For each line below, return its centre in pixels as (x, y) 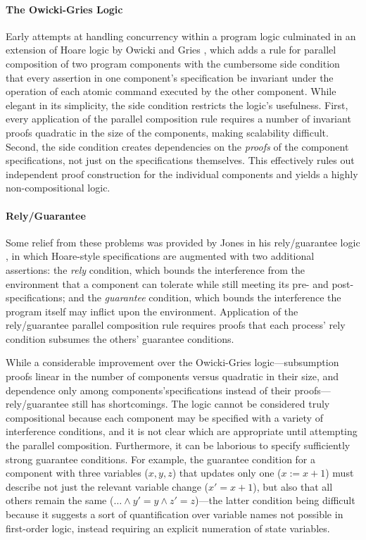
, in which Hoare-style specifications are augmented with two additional (160, 256)
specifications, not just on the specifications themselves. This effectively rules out (180, 160)
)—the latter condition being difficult (275, 500)
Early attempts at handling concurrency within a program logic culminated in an (181, 36)
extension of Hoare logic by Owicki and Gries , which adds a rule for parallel (171, 50)
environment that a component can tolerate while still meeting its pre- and (167, 283)
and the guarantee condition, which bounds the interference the (205, 297)
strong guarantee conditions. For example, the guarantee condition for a (161, 459)
